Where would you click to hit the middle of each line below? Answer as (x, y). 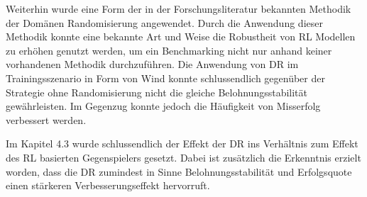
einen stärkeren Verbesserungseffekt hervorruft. (108, 185)
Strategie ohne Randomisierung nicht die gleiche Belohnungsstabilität (157, 92)
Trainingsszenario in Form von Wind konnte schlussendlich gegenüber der (165, 78)
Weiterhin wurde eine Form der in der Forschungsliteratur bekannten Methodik (179, 9)
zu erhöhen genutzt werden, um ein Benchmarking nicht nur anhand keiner (169, 50)
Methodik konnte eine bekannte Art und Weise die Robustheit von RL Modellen (181, 36)
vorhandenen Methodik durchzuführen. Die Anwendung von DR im (152, 64)
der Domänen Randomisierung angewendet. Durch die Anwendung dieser (164, 22)
